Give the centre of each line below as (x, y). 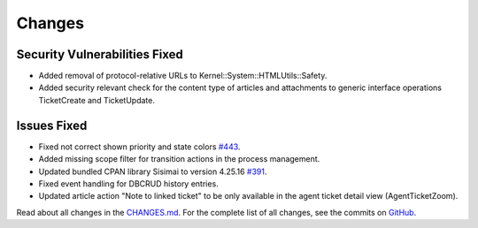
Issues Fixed (52, 125)
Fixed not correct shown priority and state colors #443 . (139, 147)
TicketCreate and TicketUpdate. (96, 100)
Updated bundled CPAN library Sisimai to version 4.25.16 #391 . (153, 171)
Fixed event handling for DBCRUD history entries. (128, 183)
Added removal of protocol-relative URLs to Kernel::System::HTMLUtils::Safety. (183, 76)
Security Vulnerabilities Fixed (100, 54)
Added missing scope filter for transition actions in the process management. (179, 159)
